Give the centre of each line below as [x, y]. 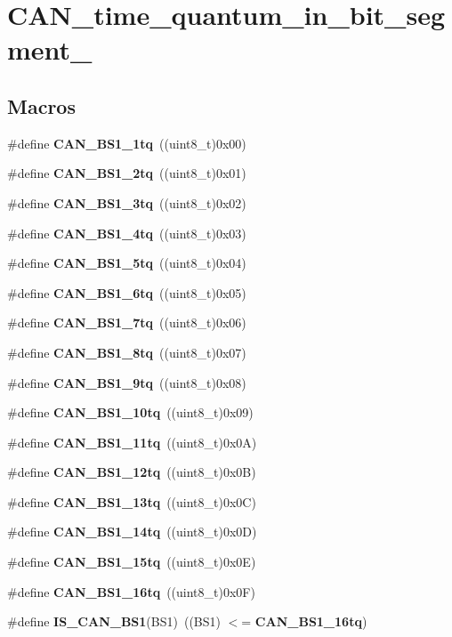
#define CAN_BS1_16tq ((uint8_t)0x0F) [131, 591]
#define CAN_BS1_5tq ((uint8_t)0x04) [127, 263]
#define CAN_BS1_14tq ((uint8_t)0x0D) [132, 532]
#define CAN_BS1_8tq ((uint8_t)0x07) [127, 352]
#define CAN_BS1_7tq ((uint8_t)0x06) [127, 323]
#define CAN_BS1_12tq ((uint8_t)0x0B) [132, 472]
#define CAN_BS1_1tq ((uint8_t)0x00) [127, 143]
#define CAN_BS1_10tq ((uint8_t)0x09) [130, 412]
